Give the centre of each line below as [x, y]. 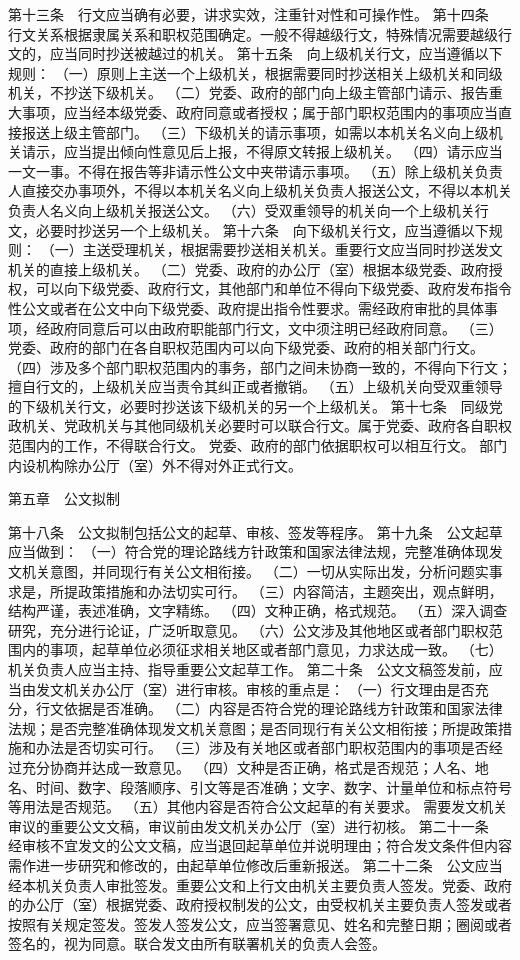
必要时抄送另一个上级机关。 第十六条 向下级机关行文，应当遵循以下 [262, 229]
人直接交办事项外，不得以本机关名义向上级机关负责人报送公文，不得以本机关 [260, 190]
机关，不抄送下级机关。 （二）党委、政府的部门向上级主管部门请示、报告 [248, 92]
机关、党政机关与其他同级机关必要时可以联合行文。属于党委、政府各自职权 [266, 425]
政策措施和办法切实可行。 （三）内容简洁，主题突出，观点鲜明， [290, 590]
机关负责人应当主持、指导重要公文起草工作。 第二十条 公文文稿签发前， [248, 669]
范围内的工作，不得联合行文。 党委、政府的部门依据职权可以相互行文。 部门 [258, 445]
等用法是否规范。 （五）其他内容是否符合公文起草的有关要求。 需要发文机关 [258, 806]
